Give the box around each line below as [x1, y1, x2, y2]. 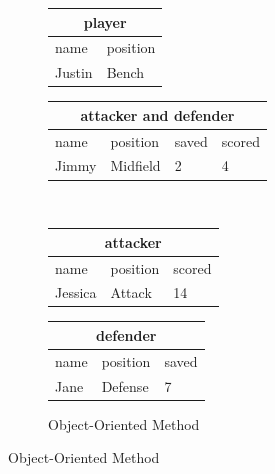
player [83, 11, 127, 32]
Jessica [55, 282, 97, 303]
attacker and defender [80, 104, 235, 125]
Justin [55, 62, 93, 83]
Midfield [110, 155, 161, 176]
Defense [101, 375, 149, 396]
